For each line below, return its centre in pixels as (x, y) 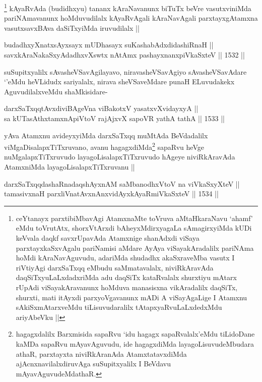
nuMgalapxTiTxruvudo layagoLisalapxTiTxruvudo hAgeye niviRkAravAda (120, 157)
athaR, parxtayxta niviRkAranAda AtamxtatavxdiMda (101, 353)
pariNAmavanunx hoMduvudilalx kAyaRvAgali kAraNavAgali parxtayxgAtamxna (131, 18)
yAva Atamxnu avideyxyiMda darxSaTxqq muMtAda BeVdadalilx (106, 135)
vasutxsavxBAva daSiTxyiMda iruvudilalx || (72, 28)
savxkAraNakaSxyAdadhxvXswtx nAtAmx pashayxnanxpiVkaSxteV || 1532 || (124, 55)
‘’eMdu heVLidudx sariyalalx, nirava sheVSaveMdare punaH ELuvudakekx (119, 81)
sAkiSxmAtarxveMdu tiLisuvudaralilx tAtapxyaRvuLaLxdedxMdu (119, 307)
